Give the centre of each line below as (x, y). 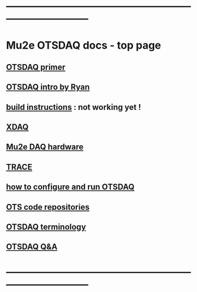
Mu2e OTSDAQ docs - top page (84, 46)
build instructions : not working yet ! (74, 107)
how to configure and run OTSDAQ (70, 187)
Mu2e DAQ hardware (45, 147)
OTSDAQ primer (36, 67)
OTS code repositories (48, 207)
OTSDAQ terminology (46, 226)
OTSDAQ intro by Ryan (48, 87)
